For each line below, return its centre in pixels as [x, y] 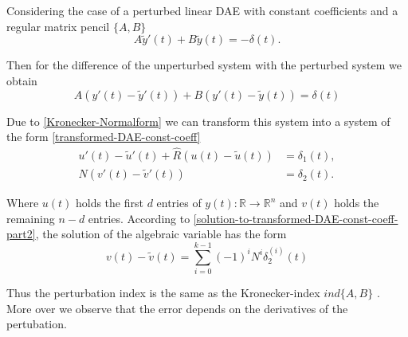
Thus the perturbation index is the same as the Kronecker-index [163, 292]
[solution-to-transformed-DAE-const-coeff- [296, 218]
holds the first [109, 203]
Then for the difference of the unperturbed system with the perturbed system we [204, 65]
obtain [22, 80]
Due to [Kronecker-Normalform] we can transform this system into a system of [198, 121]
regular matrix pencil [58, 26]
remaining [31, 218]
